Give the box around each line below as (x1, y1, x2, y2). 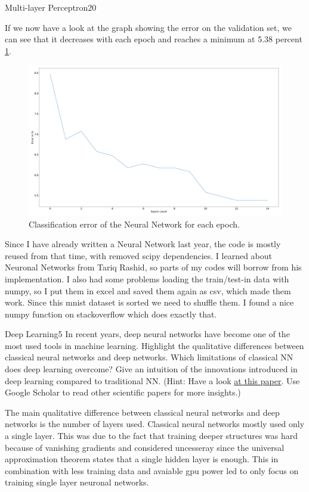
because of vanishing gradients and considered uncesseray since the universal (5, 441, 285, 453)
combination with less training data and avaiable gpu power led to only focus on (5, 464, 299, 477)
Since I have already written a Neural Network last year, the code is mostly (5, 238, 281, 250)
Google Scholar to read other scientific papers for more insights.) (5, 386, 241, 398)
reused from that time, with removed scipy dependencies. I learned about (5, 249, 272, 261)
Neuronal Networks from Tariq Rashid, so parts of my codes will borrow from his (5, 261, 302, 273)
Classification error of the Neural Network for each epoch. (29, 217, 240, 230)
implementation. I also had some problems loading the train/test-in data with (5, 272, 289, 285)
